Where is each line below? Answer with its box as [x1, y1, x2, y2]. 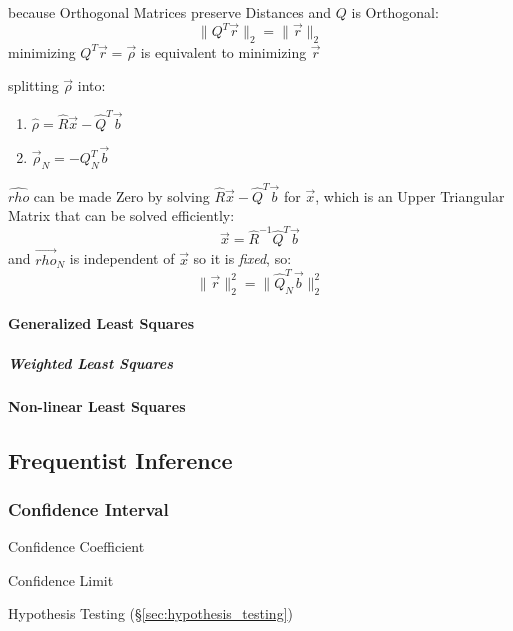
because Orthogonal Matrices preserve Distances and [8, 2, 332, 22]
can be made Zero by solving [33, 185, 210, 206]
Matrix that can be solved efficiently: [8, 205, 235, 226]
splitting [8, 75, 59, 96]
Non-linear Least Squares [8, 395, 186, 416]
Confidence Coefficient [8, 536, 145, 557]
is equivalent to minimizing [140, 41, 307, 62]
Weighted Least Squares [8, 352, 174, 373]
